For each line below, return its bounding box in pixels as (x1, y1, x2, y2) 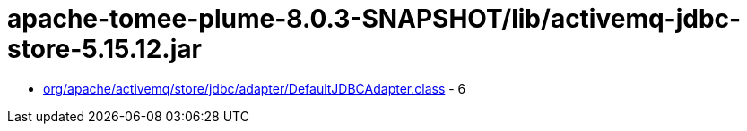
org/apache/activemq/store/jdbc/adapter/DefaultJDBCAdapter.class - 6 (43, 80, 466, 96)
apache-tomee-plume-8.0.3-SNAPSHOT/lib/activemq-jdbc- (7, 4, 742, 34)
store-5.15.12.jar (7, 34, 202, 64)
